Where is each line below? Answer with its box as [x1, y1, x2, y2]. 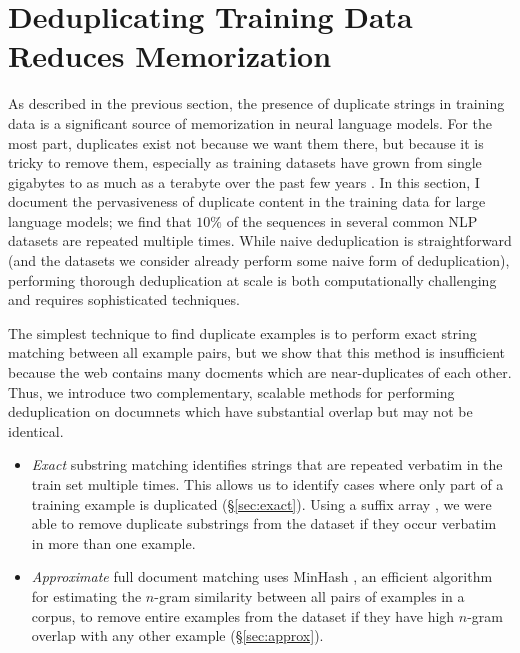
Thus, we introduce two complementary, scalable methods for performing [8, 381, 455, 402]
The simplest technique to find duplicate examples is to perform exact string [8, 322, 477, 343]
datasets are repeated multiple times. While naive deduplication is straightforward [8, 230, 512, 251]
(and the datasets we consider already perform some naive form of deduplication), [8, 250, 510, 271]
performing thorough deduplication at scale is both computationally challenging [8, 269, 497, 290]
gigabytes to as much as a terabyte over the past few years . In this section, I [8, 171, 480, 192]
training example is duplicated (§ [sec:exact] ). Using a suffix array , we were [31, 493, 492, 514]
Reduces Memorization [8, 35, 332, 76]
